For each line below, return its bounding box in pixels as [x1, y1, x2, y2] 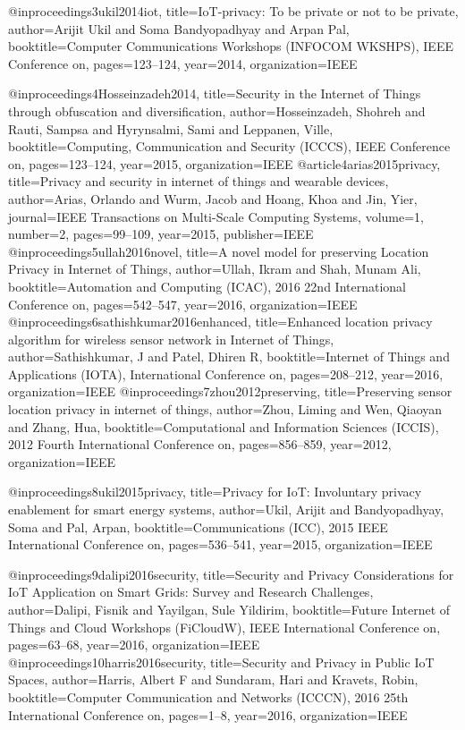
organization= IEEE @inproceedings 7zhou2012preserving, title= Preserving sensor [8, 382, 452, 401]
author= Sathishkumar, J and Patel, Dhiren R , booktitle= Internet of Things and [8, 347, 450, 366]
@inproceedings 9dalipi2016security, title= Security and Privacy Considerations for [8, 564, 454, 583]
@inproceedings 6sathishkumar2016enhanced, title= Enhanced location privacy [8, 312, 433, 331]
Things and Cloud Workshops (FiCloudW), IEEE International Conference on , [8, 617, 441, 636]
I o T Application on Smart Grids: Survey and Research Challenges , [8, 582, 374, 601]
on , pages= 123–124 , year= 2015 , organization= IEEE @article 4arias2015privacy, [8, 154, 441, 173]
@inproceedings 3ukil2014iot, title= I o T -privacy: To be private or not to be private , [8, 2, 459, 20]
